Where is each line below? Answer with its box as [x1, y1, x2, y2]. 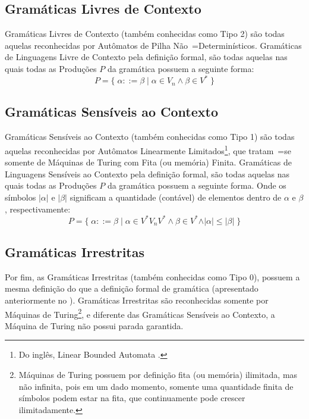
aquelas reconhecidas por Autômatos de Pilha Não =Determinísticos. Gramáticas [5, 39, 302, 51]
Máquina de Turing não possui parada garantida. [5, 319, 184, 332]
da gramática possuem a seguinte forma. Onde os [107, 179, 286, 192]
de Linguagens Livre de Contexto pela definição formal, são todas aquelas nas [5, 51, 288, 63]
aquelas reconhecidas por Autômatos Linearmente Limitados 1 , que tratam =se [5, 142, 291, 157]
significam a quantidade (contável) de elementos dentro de [70, 190, 282, 203]
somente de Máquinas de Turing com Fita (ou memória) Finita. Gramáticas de [5, 156, 292, 168]
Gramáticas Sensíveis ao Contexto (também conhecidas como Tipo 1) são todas [5, 130, 295, 143]
